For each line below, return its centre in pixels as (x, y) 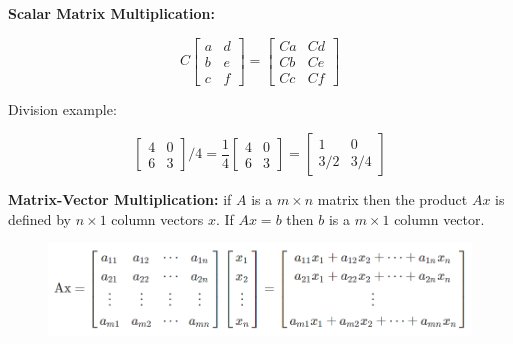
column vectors (157, 218)
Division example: (62, 108)
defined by (40, 218)
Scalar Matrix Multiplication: (112, 13)
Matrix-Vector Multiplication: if (120, 199)
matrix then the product (392, 199)
